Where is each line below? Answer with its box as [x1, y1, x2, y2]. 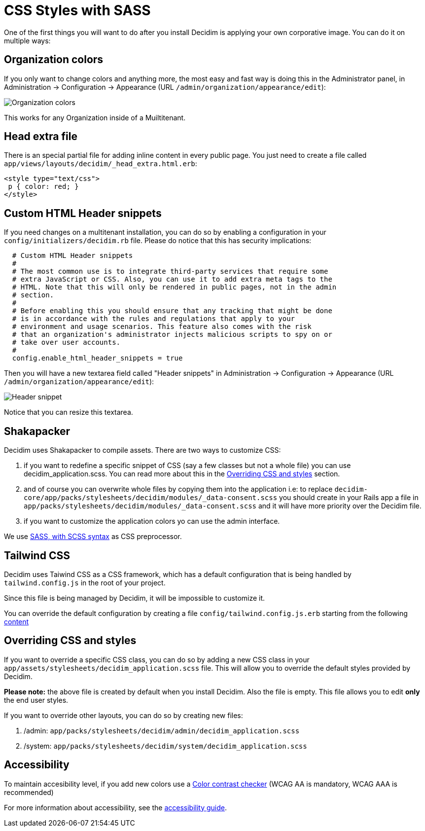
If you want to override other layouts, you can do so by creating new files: [4, 711, 243, 720]
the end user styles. [4, 695, 69, 704]
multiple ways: [4, 36, 51, 45]
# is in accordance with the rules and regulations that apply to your [12, 315, 295, 323]
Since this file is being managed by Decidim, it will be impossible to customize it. [4, 593, 265, 602]
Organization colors [4, 53, 104, 66]
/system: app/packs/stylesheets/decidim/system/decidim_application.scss [24, 741, 307, 750]
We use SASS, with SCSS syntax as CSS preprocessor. [4, 532, 182, 541]
